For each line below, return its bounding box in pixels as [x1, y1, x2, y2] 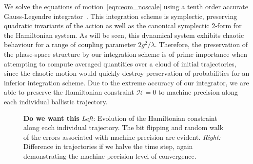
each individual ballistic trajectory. [4, 96, 108, 106]
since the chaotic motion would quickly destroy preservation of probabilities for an [4, 68, 250, 78]
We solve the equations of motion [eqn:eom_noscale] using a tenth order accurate [4, 1, 248, 11]
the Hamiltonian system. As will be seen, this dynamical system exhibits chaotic [4, 30, 244, 40]
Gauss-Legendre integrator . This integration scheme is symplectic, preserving [4, 11, 237, 21]
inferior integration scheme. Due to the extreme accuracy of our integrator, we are [4, 77, 249, 87]
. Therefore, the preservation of [155, 39, 248, 49]
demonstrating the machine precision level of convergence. [23, 150, 196, 161]
